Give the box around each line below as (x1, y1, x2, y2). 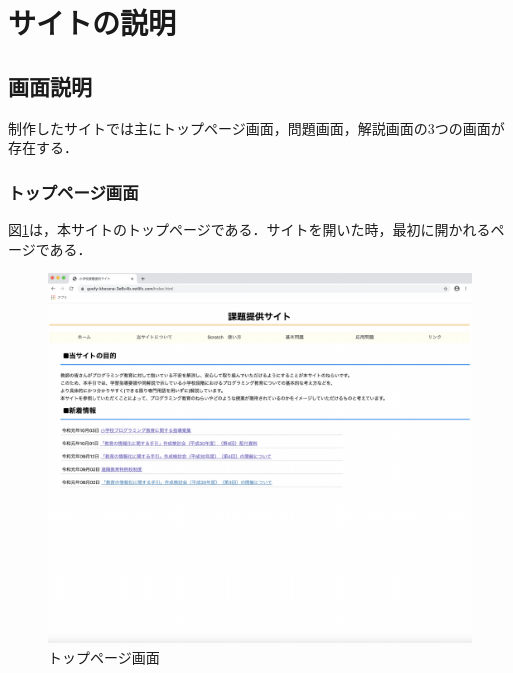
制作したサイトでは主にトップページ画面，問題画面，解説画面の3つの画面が (8, 117, 505, 138)
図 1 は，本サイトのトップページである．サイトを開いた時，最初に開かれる (8, 218, 491, 239)
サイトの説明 (8, 2, 177, 43)
